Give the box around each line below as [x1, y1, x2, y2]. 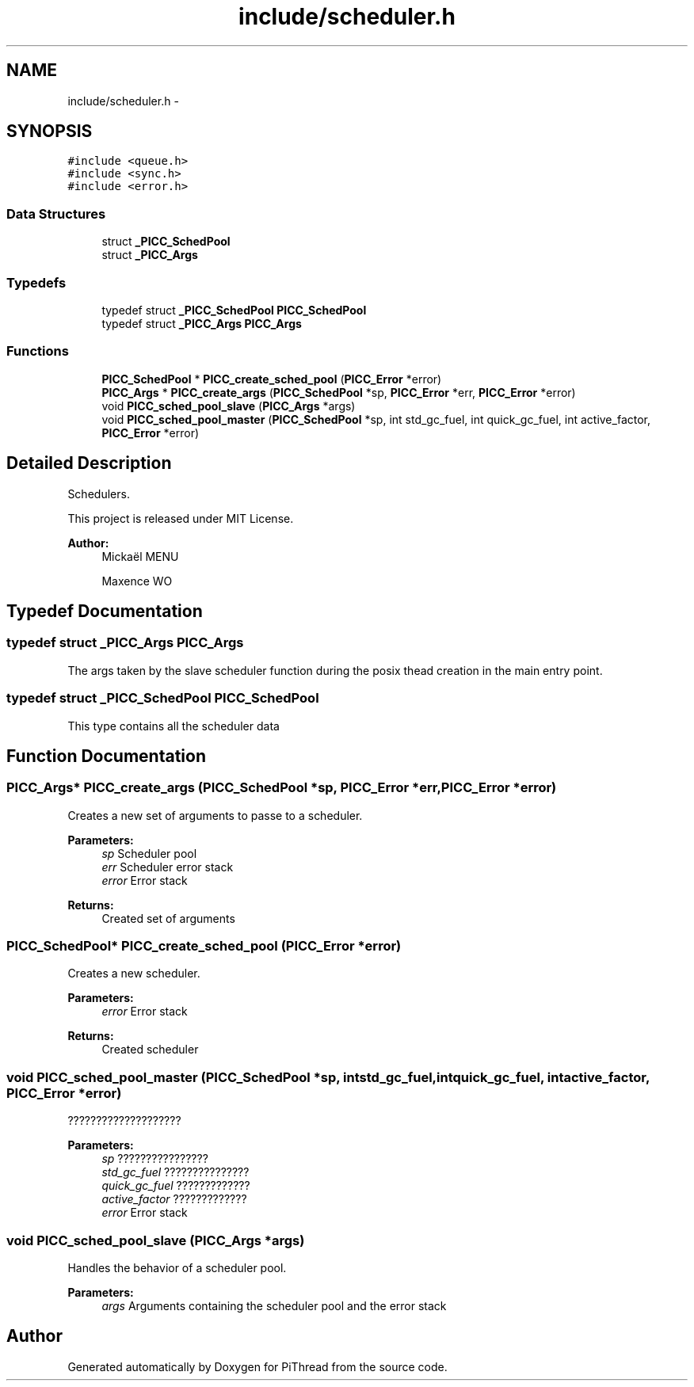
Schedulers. [67, 486, 130, 501]
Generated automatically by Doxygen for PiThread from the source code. [67, 1359, 448, 1374]
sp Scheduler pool [101, 846, 197, 860]
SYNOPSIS [6, 121, 93, 142]
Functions [6, 343, 69, 360]
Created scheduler [101, 1042, 199, 1057]
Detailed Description [6, 453, 172, 474]
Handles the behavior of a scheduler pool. [67, 1260, 287, 1275]
